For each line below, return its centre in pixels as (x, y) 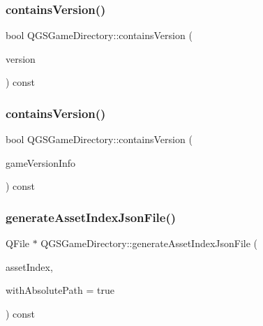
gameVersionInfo (41, 162)
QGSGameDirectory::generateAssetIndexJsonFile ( (149, 243)
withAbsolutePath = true (60, 290)
